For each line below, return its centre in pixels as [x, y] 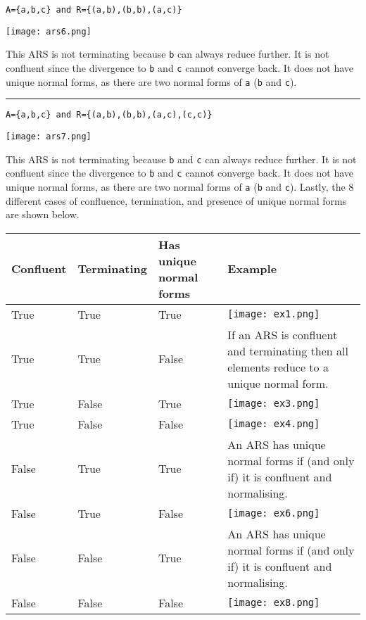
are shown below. [43, 214]
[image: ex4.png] [274, 424]
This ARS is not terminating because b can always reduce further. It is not [168, 54]
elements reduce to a [278, 367]
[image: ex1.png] [274, 314]
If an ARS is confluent [283, 334]
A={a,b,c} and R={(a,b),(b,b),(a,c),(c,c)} [109, 115]
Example [252, 269]
